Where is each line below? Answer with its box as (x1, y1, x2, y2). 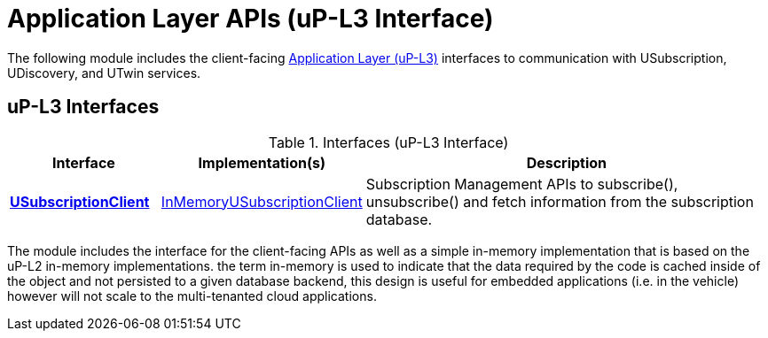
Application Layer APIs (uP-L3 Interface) (7, 4, 494, 34)
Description (526, 153, 607, 172)
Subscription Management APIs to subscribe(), (365, 174, 678, 193)
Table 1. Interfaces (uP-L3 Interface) (268, 133, 509, 151)
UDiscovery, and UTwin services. (7, 65, 201, 81)
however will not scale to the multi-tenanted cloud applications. (7, 288, 377, 303)
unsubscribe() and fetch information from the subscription (365, 192, 754, 211)
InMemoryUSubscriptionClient (161, 192, 363, 211)
